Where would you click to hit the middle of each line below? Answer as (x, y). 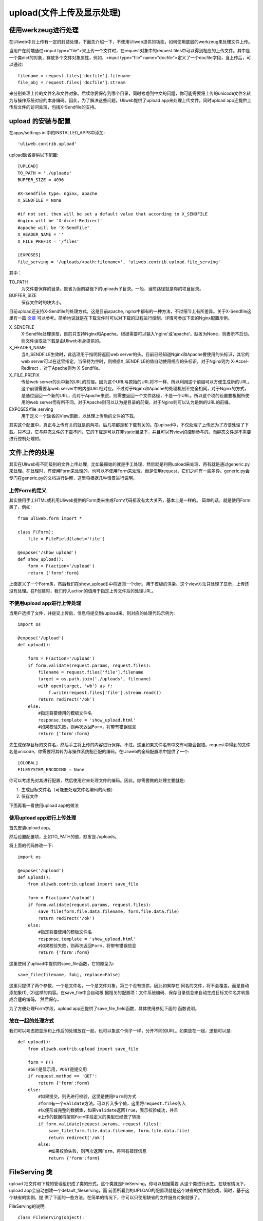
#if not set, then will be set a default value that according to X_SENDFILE (113, 214)
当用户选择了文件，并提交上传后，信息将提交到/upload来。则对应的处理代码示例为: (92, 613)
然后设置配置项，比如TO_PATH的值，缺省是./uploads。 (64, 837)
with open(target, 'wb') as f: (75, 686)
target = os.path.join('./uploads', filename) (95, 679)
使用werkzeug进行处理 (44, 30)
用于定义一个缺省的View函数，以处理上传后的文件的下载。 (80, 416)
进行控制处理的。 (26, 439)
